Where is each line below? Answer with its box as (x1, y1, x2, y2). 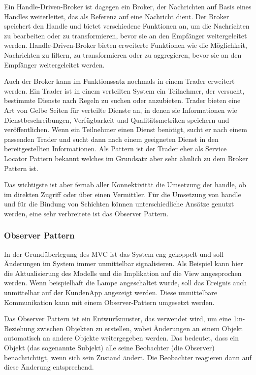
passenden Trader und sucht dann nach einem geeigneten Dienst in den (4, 134, 219, 144)
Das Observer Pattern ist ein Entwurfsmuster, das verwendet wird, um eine (4, 313, 231, 324)
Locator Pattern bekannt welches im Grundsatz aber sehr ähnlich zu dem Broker (4, 153, 248, 163)
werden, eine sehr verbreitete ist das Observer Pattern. (4, 208, 169, 218)
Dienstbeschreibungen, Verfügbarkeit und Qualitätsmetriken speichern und (4, 114, 229, 125)
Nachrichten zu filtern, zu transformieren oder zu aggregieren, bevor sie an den (4, 49, 242, 60)
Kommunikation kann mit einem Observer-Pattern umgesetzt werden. (4, 297, 215, 307)
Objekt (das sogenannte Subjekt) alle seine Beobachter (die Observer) (4, 342, 215, 353)
